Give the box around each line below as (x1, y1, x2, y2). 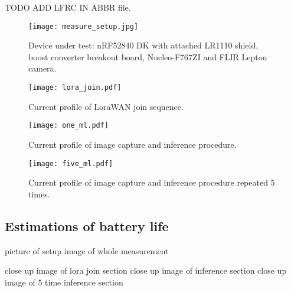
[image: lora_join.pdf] (28, 83, 122, 92)
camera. (28, 62, 57, 74)
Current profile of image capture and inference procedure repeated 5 (28, 176, 275, 189)
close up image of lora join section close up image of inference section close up (5, 264, 287, 277)
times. (28, 187, 50, 200)
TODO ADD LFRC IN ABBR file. (5, 1, 131, 13)
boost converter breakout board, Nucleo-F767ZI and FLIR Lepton (28, 50, 267, 63)
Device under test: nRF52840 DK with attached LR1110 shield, (28, 39, 259, 51)
